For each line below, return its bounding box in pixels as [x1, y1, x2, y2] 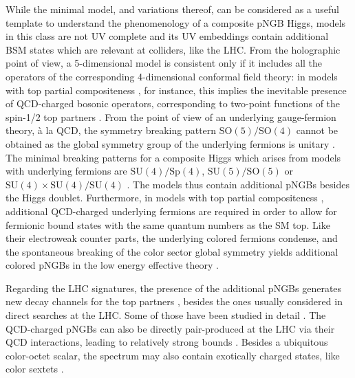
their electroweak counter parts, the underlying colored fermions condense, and [6, 231, 338, 245]
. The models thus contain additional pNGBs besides [127, 177, 349, 191]
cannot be [296, 123, 338, 137]
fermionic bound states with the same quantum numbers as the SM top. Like [6, 217, 330, 232]
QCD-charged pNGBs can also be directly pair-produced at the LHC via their [6, 321, 335, 335]
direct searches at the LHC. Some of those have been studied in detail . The [6, 308, 326, 322]
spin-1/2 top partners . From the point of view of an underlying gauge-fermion [6, 109, 336, 124]
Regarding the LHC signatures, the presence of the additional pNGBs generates [6, 280, 342, 295]
